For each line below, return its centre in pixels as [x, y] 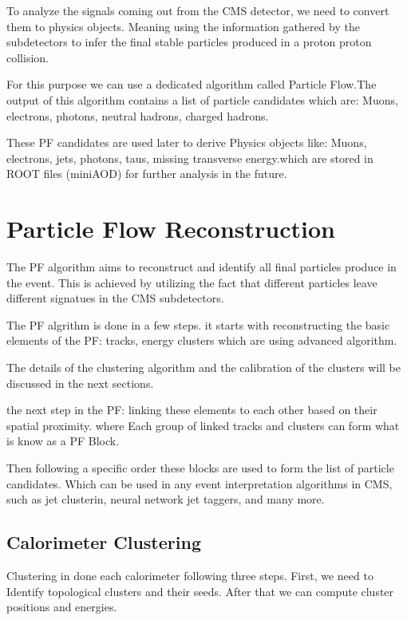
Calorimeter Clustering [104, 542]
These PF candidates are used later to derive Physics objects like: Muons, [187, 142]
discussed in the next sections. [80, 383]
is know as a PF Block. [63, 441]
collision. [28, 57]
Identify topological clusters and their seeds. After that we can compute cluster [200, 591]
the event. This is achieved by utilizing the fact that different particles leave [192, 282]
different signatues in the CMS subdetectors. [115, 298]
